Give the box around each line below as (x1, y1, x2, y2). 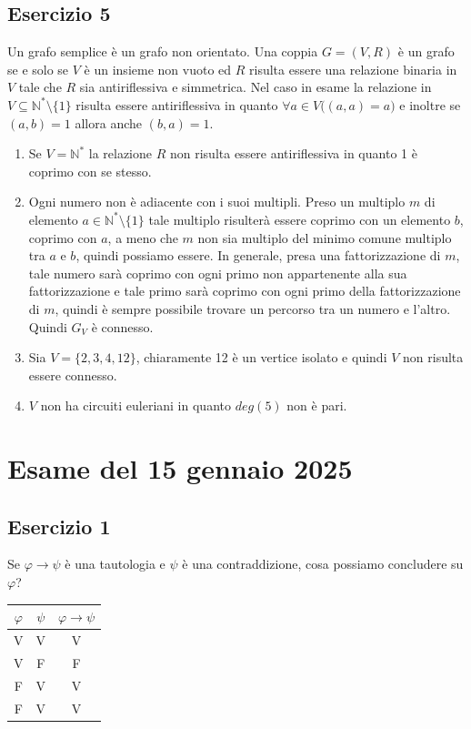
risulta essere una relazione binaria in (249, 59, 457, 78)
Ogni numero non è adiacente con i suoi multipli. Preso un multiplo (28, 192, 406, 211)
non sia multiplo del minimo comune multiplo (197, 228, 452, 247)
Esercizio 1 (7, 511, 111, 540)
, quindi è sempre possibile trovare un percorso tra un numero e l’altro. (55, 299, 451, 318)
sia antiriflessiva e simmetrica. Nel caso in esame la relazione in (79, 77, 432, 96)
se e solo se (7, 59, 69, 78)
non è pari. (286, 396, 347, 415)
